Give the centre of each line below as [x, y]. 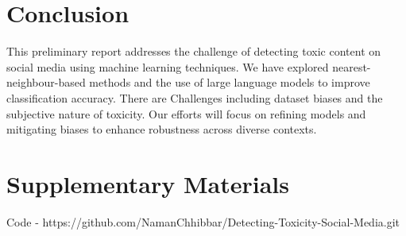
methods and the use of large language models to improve [230, 82]
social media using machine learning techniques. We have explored [168, 66]
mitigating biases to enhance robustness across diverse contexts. [162, 129]
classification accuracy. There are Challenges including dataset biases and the [195, 97]
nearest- [352, 66]
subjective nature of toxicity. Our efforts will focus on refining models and [186, 113]
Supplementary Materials [148, 183]
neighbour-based [46, 82]
